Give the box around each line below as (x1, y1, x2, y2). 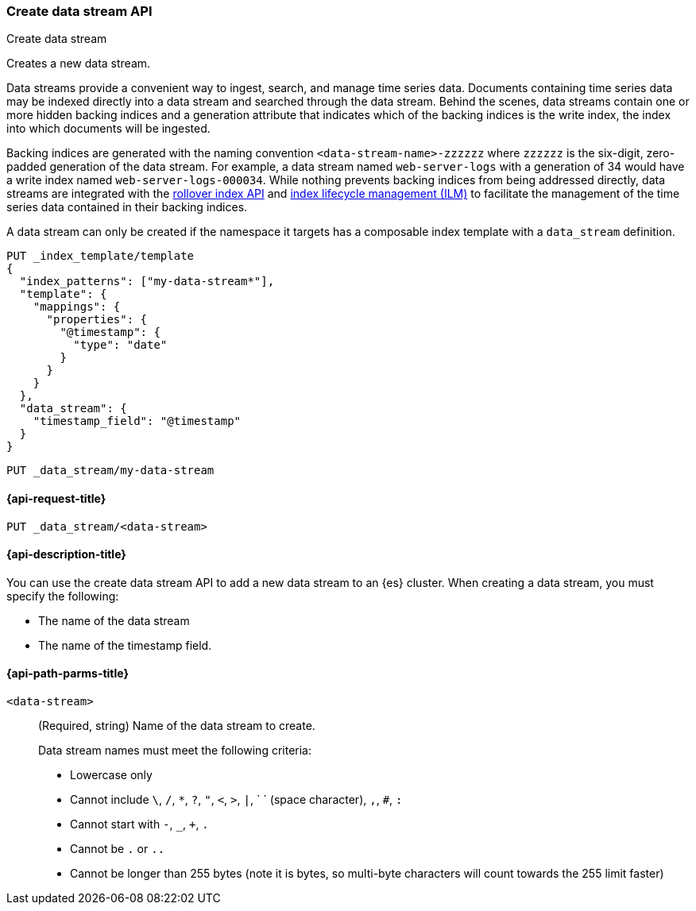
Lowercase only (70, 768, 153, 782)
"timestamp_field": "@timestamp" (33, 415, 242, 428)
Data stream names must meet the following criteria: (38, 743, 312, 758)
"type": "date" (73, 338, 168, 352)
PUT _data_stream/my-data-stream (6, 464, 215, 477)
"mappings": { (33, 300, 121, 314)
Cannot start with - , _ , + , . (70, 817, 209, 832)
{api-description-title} (6, 547, 126, 562)
